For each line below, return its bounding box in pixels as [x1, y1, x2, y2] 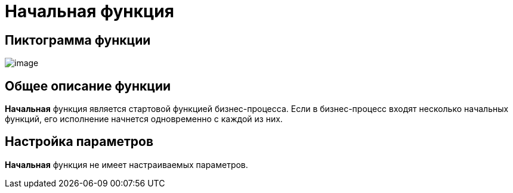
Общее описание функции [5, 78, 171, 94]
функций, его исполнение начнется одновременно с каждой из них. [5, 114, 283, 124]
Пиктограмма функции [5, 32, 151, 48]
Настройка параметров [5, 134, 154, 150]
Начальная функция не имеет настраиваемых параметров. [5, 159, 248, 170]
